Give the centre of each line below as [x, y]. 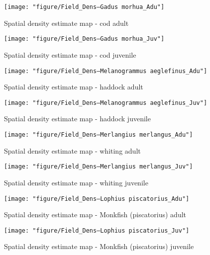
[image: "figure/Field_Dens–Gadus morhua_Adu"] [84, 7]
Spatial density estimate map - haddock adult [74, 87]
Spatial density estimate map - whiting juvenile [76, 182]
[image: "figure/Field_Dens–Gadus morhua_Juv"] [84, 39]
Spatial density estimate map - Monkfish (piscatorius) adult [95, 214]
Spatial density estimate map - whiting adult [72, 150]
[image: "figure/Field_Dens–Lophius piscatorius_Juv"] [97, 230]
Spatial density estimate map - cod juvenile [70, 54]
